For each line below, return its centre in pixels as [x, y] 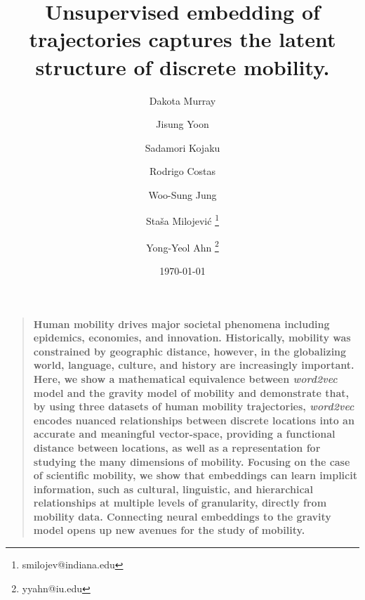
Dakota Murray [182, 100]
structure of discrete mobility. [182, 66]
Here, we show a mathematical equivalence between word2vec [185, 378]
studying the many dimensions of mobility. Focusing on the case [192, 461]
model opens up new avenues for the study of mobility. [169, 530]
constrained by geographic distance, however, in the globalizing [190, 351]
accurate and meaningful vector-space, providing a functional [184, 434]
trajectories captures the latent [182, 39]
